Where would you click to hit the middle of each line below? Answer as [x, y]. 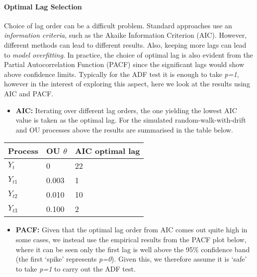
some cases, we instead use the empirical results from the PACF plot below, [131, 239]
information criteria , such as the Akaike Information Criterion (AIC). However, [126, 35]
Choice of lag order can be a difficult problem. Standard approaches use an [118, 25]
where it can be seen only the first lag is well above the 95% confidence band [133, 249]
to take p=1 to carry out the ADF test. [76, 268]
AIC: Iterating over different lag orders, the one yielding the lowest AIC [126, 110]
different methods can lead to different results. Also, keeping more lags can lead [125, 44]
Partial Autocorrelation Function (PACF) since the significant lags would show [124, 64]
